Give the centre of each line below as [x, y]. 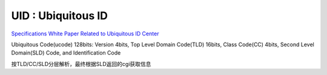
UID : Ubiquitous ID [60, 16]
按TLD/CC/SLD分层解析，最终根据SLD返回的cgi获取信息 [81, 64]
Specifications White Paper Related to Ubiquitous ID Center [85, 34]
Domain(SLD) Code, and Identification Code [66, 53]
